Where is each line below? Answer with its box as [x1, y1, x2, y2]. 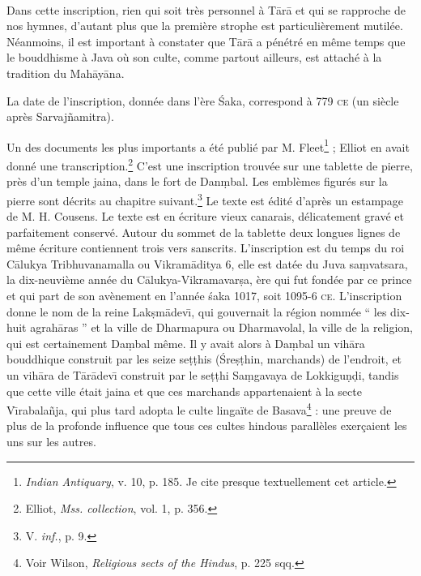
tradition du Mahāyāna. [6, 64, 125, 81]
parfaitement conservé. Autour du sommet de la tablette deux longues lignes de [6, 223, 401, 240]
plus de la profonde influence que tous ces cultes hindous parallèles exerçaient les [6, 417, 407, 434]
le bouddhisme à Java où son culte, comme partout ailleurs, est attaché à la [6, 49, 382, 66]
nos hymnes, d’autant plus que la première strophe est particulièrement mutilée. [6, 17, 403, 34]
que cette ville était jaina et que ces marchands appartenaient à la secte [6, 382, 362, 399]
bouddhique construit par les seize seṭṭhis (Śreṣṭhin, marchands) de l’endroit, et [6, 350, 402, 368]
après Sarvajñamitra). [6, 108, 114, 125]
